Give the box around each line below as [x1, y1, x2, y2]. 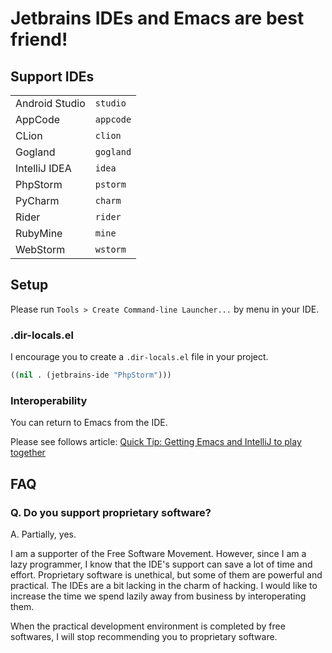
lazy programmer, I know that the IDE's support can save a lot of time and [10, 558, 313, 570]
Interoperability [10, 393, 88, 407]
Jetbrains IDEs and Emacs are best [10, 7, 305, 30]
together [10, 447, 46, 459]
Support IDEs [10, 68, 95, 85]
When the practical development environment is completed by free [10, 620, 286, 632]
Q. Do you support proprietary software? [10, 505, 212, 519]
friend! [10, 28, 68, 51]
